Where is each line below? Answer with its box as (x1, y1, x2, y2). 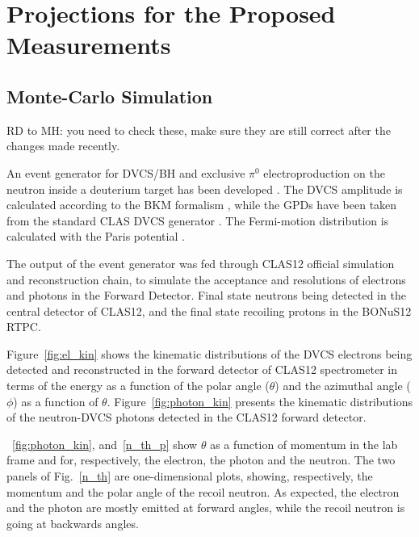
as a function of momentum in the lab (210, 435, 398, 452)
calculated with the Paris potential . (6, 228, 185, 245)
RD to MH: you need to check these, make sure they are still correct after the (6, 121, 391, 138)
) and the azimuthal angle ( (274, 377, 411, 394)
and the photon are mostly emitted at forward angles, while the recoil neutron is (6, 499, 405, 516)
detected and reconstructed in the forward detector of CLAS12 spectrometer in (6, 361, 397, 378)
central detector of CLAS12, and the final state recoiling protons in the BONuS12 (6, 302, 412, 319)
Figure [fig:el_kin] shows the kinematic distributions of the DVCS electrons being (6, 345, 413, 362)
